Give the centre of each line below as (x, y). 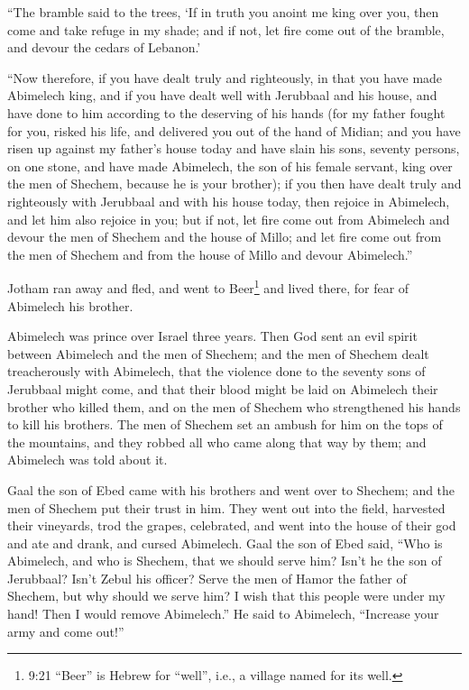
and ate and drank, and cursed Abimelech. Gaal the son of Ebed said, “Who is (225, 543)
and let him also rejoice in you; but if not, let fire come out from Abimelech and (229, 219)
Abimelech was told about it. (87, 460)
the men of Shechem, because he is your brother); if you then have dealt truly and (234, 184)
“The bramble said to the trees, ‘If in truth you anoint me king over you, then (223, 12)
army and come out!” (66, 631)
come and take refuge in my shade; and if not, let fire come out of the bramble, (226, 29)
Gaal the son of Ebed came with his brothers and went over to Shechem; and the (231, 489)
